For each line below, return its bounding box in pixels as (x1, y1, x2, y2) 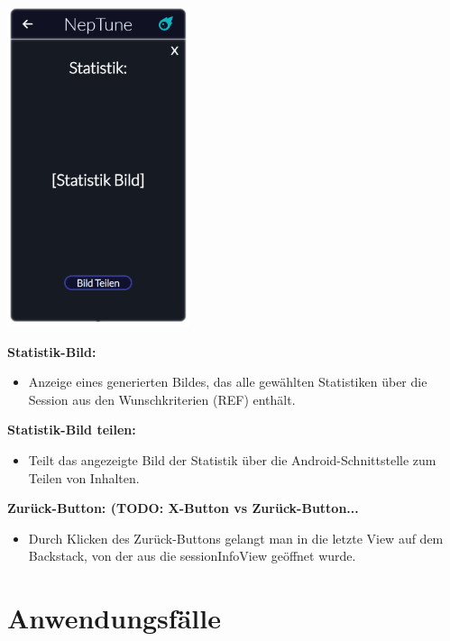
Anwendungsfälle (7, 600, 221, 636)
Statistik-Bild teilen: (7, 420, 136, 439)
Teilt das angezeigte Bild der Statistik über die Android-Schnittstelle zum (28, 451, 436, 470)
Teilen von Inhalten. (28, 468, 140, 487)
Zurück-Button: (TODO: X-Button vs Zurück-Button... (7, 499, 359, 517)
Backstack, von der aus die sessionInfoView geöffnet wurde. (28, 546, 356, 565)
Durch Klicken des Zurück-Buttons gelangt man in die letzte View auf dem (28, 528, 444, 547)
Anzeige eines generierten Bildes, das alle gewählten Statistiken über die (28, 372, 427, 391)
